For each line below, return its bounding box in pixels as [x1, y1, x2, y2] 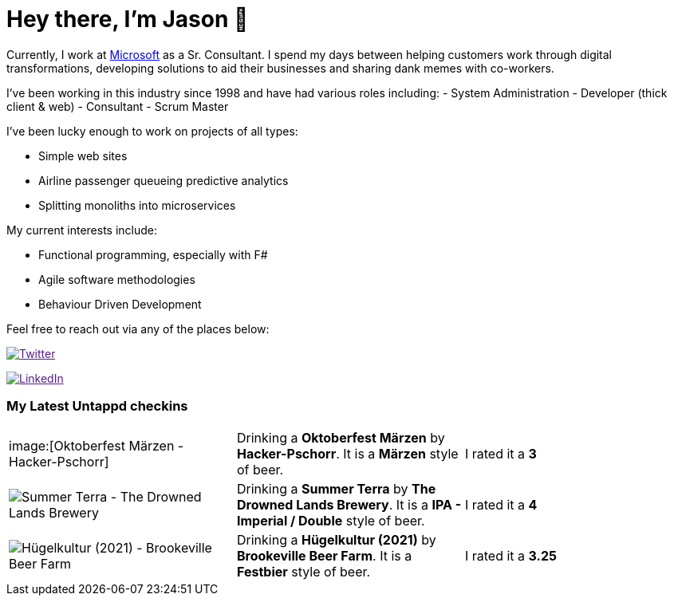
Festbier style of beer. [236, 563, 371, 580]
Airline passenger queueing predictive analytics [38, 173, 289, 187]
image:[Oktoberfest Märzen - [9, 437, 184, 454]
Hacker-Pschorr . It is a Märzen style [236, 445, 459, 462]
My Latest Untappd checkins [6, 398, 188, 415]
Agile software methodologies [38, 272, 195, 286]
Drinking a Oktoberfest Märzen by [236, 429, 445, 446]
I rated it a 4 [464, 496, 538, 513]
